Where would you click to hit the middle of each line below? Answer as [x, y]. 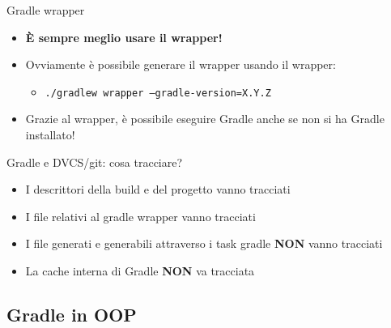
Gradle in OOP [72, 314]
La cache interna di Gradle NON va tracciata [140, 270]
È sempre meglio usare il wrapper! [124, 37]
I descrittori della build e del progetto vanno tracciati [158, 189]
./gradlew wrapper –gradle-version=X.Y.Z [158, 93]
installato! [50, 135]
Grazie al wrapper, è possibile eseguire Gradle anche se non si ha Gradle [205, 119]
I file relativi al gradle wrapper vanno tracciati [140, 216]
